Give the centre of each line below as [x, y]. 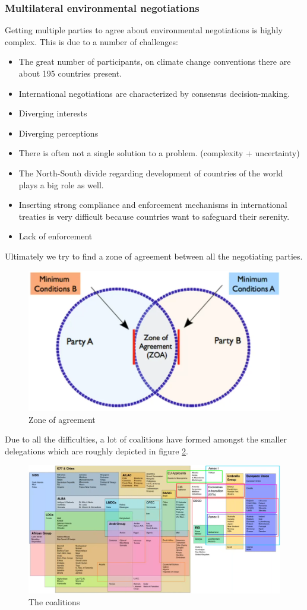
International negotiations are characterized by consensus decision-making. [154, 93]
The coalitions [54, 601]
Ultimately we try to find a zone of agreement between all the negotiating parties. [154, 256]
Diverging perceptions [58, 133]
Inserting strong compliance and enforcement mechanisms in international [153, 205]
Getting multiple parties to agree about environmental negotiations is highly [144, 30]
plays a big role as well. [61, 184]
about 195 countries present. [70, 73]
